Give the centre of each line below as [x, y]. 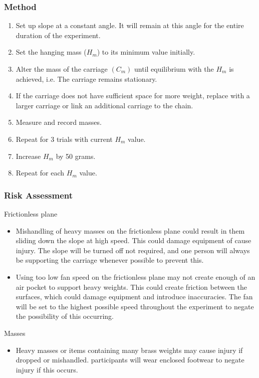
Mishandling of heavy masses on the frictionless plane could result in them [130, 230]
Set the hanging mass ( [51, 52]
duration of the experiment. [58, 35]
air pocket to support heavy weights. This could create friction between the [131, 287]
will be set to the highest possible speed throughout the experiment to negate [135, 306]
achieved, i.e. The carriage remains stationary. [86, 78]
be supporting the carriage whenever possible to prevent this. [110, 260]
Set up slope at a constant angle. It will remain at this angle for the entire [130, 25]
